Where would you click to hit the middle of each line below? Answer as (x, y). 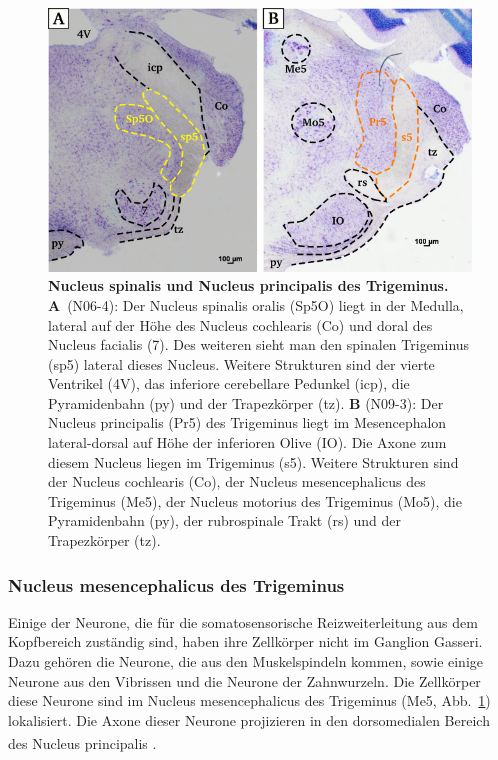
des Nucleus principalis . (82, 743)
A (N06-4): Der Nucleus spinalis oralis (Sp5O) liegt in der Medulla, (256, 304)
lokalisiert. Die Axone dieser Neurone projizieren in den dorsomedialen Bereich (249, 719)
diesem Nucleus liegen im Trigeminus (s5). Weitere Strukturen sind (253, 461)
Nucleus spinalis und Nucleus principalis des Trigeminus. (248, 285)
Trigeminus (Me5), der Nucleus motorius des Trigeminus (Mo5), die (255, 500)
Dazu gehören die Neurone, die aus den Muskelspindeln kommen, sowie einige (246, 661)
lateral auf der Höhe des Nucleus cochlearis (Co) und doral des (240, 324)
